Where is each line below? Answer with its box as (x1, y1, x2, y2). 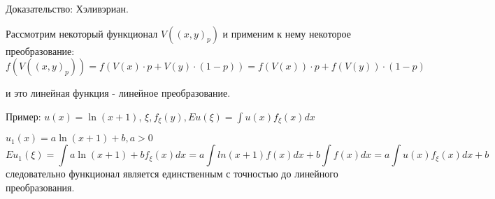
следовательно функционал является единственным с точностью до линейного (6, 166, 338, 181)
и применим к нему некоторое (222, 26, 351, 40)
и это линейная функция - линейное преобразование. (6, 86, 231, 100)
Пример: (6, 109, 41, 123)
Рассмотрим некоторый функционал (6, 26, 158, 40)
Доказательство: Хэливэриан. (6, 1, 129, 15)
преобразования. (6, 180, 75, 194)
